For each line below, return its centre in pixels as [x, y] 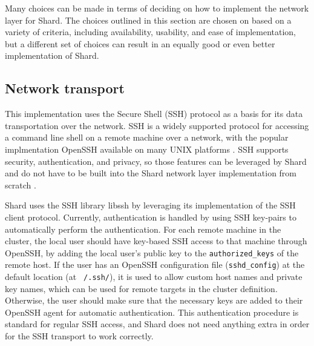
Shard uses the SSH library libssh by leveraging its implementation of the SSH [150, 205]
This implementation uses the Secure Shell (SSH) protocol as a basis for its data [154, 114]
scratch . [21, 185]
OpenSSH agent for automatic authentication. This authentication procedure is [152, 312]
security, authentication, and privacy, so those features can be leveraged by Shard [156, 161]
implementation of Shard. [52, 55]
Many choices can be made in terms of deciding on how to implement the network [157, 8]
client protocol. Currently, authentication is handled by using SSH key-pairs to [151, 217]
